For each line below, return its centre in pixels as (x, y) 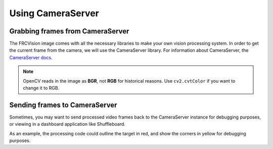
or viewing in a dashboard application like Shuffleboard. (67, 124)
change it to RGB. (41, 88)
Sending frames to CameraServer (63, 105)
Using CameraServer (54, 13)
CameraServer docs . (31, 57)
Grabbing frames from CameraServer (69, 31)
